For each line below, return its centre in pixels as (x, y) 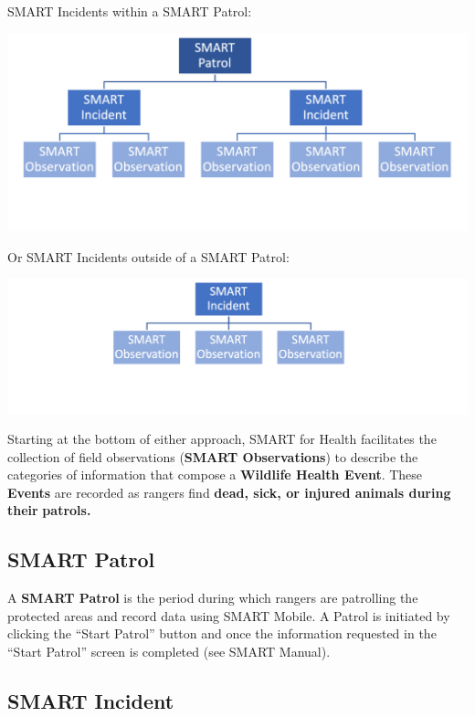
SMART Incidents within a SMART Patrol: (130, 11)
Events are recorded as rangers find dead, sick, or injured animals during (229, 492)
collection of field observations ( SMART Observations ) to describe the (213, 456)
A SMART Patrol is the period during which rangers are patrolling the (213, 598)
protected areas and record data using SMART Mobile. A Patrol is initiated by (229, 615)
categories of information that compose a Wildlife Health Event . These (215, 474)
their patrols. (49, 510)
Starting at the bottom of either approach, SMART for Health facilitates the (222, 439)
